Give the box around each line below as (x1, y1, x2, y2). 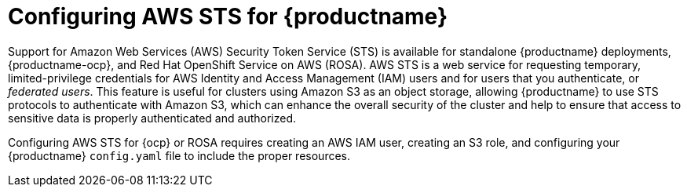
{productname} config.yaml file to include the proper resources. (8, 148, 351, 162)
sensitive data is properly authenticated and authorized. (8, 111, 297, 125)
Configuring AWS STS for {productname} (8, 3, 448, 30)
